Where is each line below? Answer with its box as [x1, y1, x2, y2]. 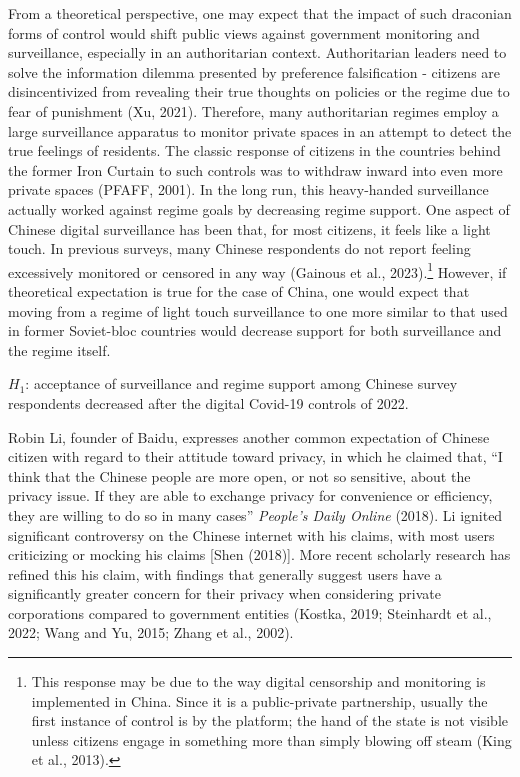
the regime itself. [8, 339, 111, 360]
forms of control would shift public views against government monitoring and [8, 22, 480, 43]
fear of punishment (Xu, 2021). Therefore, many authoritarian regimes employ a [8, 100, 499, 121]
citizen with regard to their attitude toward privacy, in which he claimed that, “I [8, 446, 503, 467]
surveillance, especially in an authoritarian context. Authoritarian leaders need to [8, 42, 507, 63]
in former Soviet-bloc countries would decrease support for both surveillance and [8, 320, 502, 341]
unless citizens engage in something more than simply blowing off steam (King [31, 729, 512, 750]
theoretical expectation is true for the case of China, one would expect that [8, 280, 470, 301]
